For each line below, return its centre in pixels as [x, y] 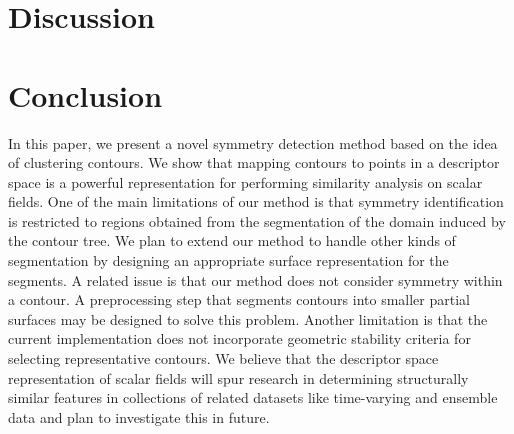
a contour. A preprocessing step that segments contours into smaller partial [239, 299]
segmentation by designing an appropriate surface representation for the [228, 260]
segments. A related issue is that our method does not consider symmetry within [255, 279]
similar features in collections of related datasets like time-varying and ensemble [253, 397]
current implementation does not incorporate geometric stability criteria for [239, 338]
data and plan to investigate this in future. [139, 416]
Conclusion [85, 94]
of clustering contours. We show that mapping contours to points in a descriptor [254, 162]
